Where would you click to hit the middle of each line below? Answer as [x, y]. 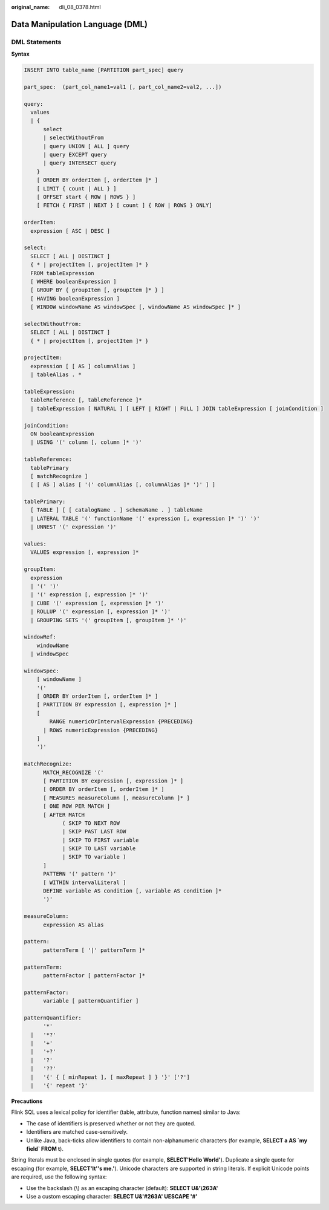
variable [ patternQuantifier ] [91, 1001]
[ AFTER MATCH [64, 815]
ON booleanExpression [63, 434]
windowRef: [40, 637]
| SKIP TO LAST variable [99, 849]
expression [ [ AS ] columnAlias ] [83, 366]
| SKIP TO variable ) [94, 857]
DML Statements [36, 42]
